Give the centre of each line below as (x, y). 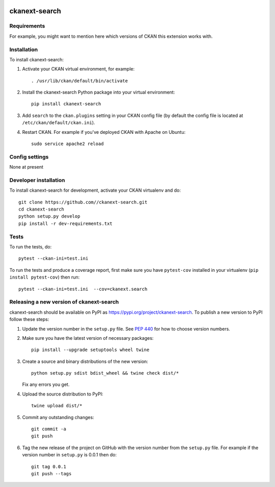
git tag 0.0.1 (49, 467)
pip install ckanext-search (66, 104)
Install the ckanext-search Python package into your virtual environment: (99, 92)
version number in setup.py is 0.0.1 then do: (70, 455)
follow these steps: (29, 319)
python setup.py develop (49, 216)
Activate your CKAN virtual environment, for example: (78, 69)
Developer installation (37, 180)
